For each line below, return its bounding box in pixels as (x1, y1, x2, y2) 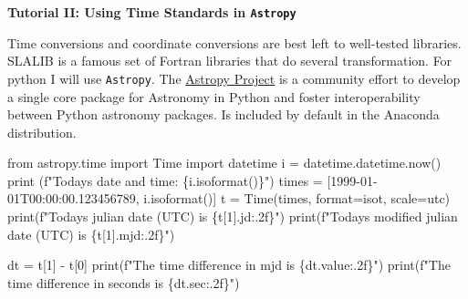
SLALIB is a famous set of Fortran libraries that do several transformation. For (7, 51, 452, 70)
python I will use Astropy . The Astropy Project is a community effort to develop (7, 68, 461, 88)
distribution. (7, 122, 77, 141)
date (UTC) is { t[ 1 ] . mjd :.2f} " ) (7, 224, 175, 243)
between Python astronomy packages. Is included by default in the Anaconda (7, 105, 440, 124)
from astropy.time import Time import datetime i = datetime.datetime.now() (7, 153, 442, 172)
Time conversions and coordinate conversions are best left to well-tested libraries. (7, 33, 462, 52)
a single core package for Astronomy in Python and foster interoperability (7, 87, 421, 106)
